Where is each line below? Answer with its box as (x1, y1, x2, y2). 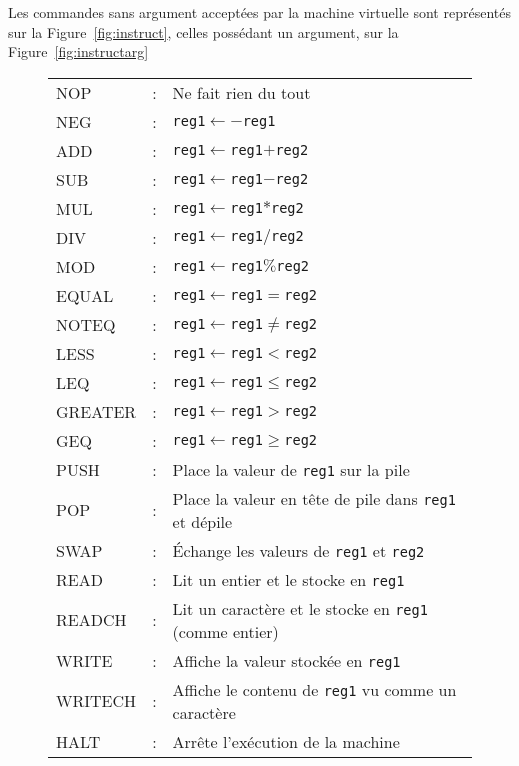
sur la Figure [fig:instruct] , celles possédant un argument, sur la (8, 21, 399, 42)
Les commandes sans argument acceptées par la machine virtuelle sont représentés (8, 2, 511, 22)
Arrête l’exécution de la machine (172, 729, 400, 753)
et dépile (172, 509, 233, 533)
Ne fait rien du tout (172, 80, 311, 104)
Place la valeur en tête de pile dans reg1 (172, 486, 456, 510)
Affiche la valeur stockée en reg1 (172, 648, 401, 672)
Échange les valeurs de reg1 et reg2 (172, 538, 425, 562)
